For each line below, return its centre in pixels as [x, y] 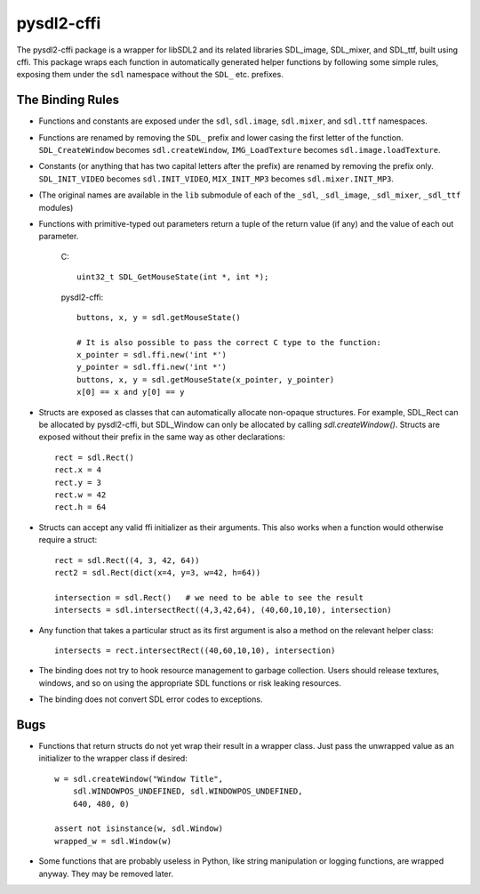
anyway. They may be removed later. [106, 874]
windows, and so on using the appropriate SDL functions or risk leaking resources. [190, 683]
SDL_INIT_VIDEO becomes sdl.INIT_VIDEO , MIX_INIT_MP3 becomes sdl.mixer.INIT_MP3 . [216, 179]
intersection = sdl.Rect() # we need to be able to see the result [209, 597]
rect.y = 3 [78, 482]
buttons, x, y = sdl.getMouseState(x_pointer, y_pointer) [206, 379]
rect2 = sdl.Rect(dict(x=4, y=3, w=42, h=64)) [158, 572]
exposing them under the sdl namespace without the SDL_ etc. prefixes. [150, 75]
